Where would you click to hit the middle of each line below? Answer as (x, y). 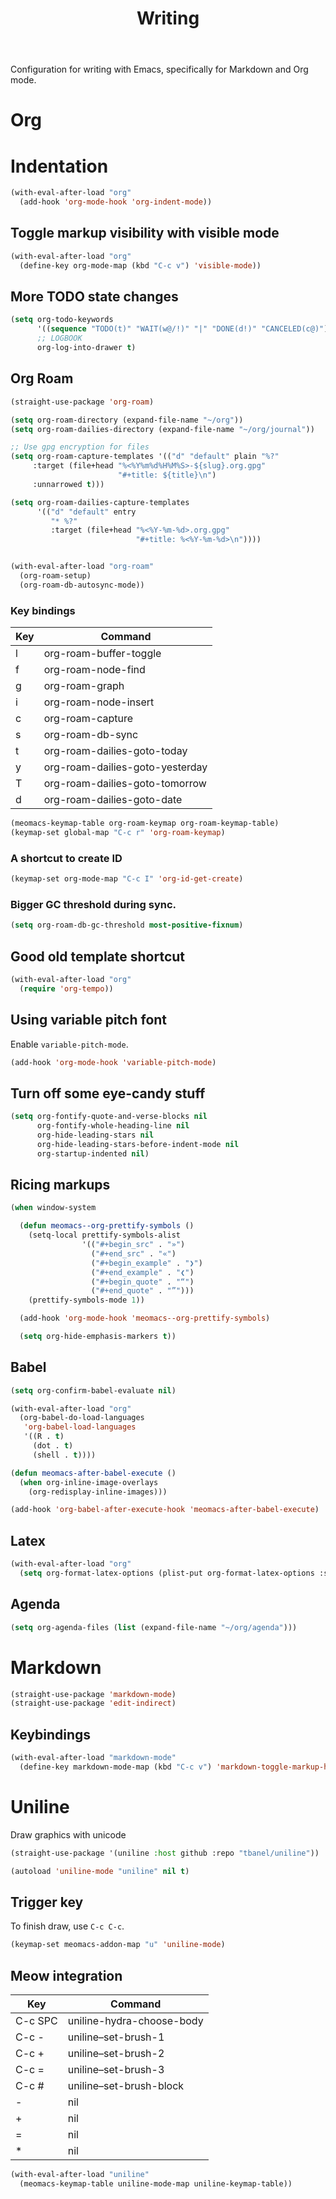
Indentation (59, 166)
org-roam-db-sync (91, 735)
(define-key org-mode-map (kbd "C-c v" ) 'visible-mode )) (140, 265)
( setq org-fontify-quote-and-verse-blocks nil (109, 1117)
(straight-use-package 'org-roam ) (82, 402)
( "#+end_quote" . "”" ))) (142, 1291)
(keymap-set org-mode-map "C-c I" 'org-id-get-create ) (127, 879)
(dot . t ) (53, 1446)
